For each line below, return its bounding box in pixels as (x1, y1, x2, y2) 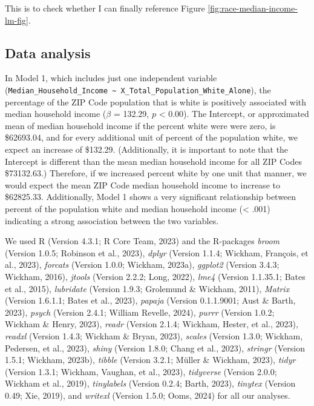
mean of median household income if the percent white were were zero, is (5, 119, 276, 131)
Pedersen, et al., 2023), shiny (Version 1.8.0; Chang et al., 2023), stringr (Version (5, 341, 305, 354)
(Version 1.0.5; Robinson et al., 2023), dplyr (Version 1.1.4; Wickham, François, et (5, 246, 309, 259)
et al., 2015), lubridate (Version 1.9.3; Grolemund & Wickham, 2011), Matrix (5, 282, 290, 295)
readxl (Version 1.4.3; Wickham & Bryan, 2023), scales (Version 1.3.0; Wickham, (5, 329, 303, 342)
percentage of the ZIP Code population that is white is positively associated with (5, 95, 307, 108)
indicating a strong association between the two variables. (5, 214, 219, 227)
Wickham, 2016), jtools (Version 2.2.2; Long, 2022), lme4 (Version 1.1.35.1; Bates (5, 270, 306, 282)
